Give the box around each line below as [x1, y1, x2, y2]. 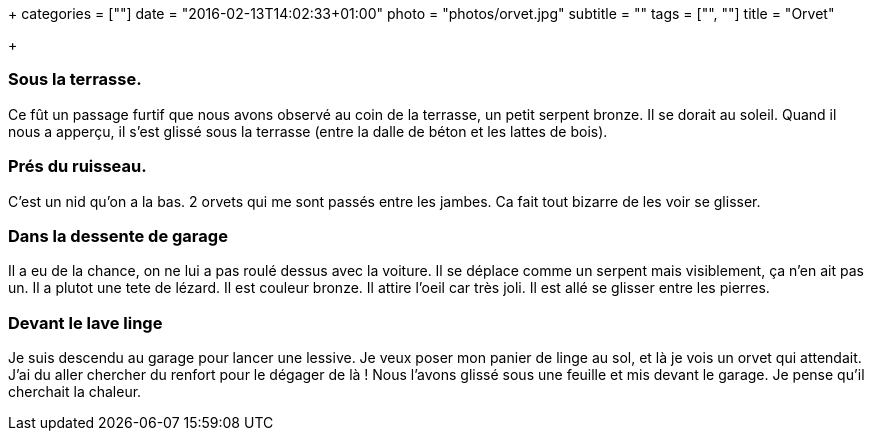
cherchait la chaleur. [8, 383, 142, 400]
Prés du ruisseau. [8, 156, 147, 177]
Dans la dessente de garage [8, 225, 228, 246]
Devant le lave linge [8, 312, 163, 333]
